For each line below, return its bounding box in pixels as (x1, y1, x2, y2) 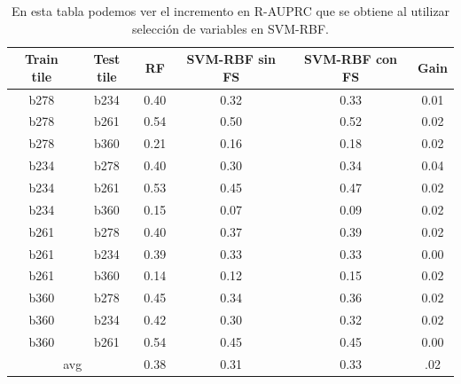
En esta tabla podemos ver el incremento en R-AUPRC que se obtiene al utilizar (11, 2, 450, 20)
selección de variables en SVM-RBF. (131, 19, 330, 37)
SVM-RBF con (304, 50, 398, 68)
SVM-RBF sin (186, 50, 276, 68)
